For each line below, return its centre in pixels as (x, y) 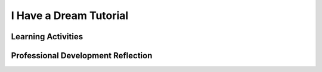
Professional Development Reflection (82, 56)
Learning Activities (47, 37)
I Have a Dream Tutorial (70, 15)
